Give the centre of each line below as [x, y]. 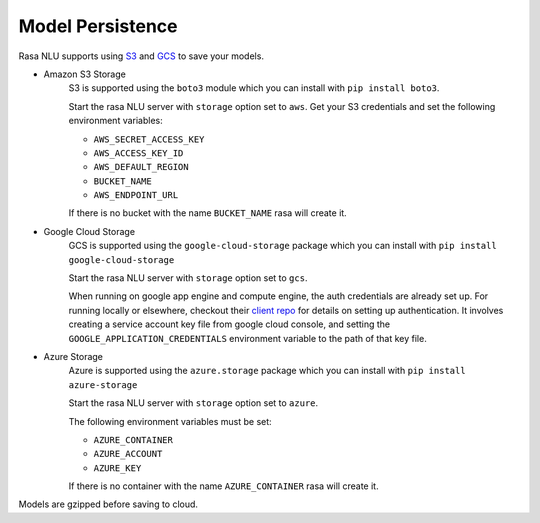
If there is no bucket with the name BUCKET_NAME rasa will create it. [207, 213]
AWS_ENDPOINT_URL [136, 195]
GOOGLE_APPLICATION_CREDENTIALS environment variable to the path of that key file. [247, 338]
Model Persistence [98, 26]
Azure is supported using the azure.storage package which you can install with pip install [267, 371]
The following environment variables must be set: [170, 421]
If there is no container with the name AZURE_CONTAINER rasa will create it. [223, 486]
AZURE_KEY [117, 468]
